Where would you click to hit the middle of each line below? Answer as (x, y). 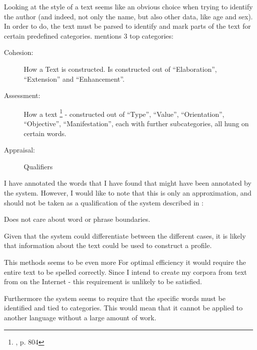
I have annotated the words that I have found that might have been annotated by (128, 183)
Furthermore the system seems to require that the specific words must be (115, 298)
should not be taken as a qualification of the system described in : (104, 202)
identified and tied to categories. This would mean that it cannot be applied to (123, 308)
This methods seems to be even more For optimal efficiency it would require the (125, 262)
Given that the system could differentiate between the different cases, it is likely (125, 235)
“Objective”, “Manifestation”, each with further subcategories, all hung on (136, 123)
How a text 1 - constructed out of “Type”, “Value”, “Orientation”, (124, 113)
